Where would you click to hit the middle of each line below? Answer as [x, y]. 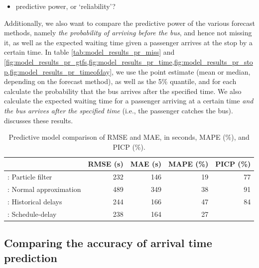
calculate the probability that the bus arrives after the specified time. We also [123, 91]
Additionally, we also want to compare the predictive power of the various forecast [130, 23]
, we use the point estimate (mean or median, [181, 71]
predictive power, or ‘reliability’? [65, 6]
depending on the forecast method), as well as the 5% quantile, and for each [120, 81]
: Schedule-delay [32, 214]
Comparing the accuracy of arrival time [108, 243]
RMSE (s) [106, 164]
